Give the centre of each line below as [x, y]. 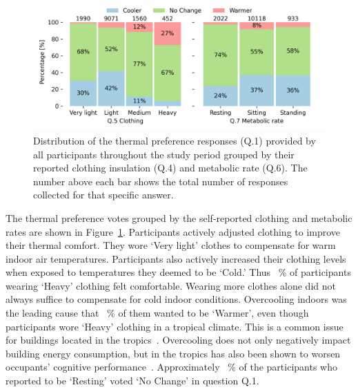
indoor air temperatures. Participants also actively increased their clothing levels [176, 258]
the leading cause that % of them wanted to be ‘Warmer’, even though [157, 313]
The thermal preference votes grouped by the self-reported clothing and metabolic [179, 217]
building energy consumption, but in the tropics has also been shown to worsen [173, 353]
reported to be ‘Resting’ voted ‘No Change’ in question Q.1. [132, 381]
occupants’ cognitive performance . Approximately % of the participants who [171, 367]
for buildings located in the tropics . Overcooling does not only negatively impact [178, 340]
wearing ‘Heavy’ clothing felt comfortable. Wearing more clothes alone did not [171, 285]
